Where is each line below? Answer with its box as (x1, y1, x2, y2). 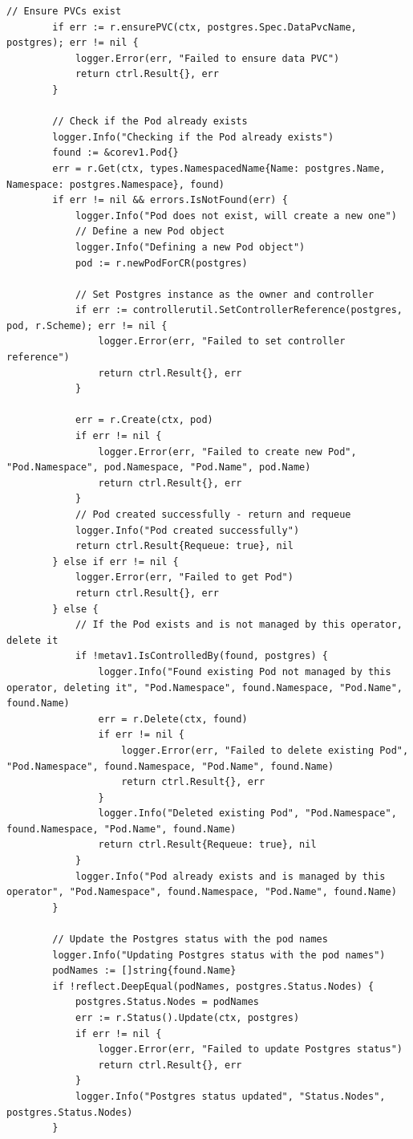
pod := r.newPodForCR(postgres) (75, 257, 248, 269)
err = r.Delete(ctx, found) (98, 713, 248, 725)
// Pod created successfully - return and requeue (75, 509, 351, 520)
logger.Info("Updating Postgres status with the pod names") (52, 949, 386, 961)
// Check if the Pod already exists (52, 116, 248, 128)
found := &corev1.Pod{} (52, 147, 179, 159)
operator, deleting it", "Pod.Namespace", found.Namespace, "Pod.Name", (6, 681, 403, 694)
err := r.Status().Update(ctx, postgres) (75, 1012, 300, 1023)
